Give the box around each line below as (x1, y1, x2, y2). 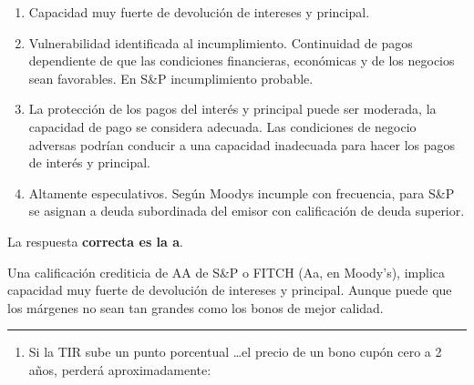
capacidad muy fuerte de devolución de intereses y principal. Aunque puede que (7, 280, 452, 299)
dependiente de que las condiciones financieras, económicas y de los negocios (28, 51, 455, 70)
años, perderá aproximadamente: (28, 360, 211, 379)
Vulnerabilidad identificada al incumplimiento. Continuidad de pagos (28, 33, 413, 52)
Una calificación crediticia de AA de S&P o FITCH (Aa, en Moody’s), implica (7, 262, 446, 281)
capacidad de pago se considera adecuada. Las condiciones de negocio (28, 117, 417, 136)
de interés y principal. (28, 153, 150, 172)
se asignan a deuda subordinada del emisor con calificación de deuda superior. (28, 201, 465, 220)
